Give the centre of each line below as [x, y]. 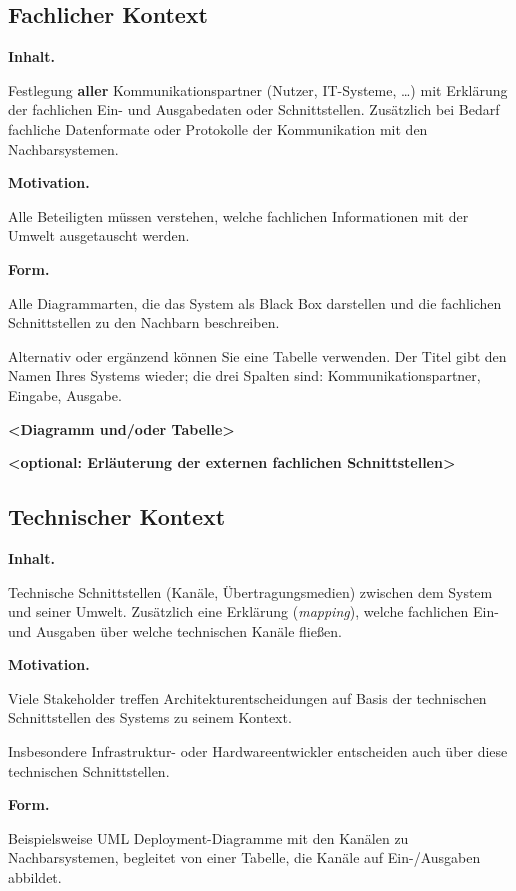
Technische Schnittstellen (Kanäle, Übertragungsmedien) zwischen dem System [250, 591]
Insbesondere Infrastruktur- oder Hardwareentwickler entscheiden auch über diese [258, 751]
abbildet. [35, 877]
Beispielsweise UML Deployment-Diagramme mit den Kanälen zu [208, 837]
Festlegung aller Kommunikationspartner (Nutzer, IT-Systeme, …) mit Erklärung [258, 89]
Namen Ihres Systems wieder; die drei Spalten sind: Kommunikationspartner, [244, 375]
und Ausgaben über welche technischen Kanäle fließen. [175, 630]
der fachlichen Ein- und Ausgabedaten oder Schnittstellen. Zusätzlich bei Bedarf [254, 109]
